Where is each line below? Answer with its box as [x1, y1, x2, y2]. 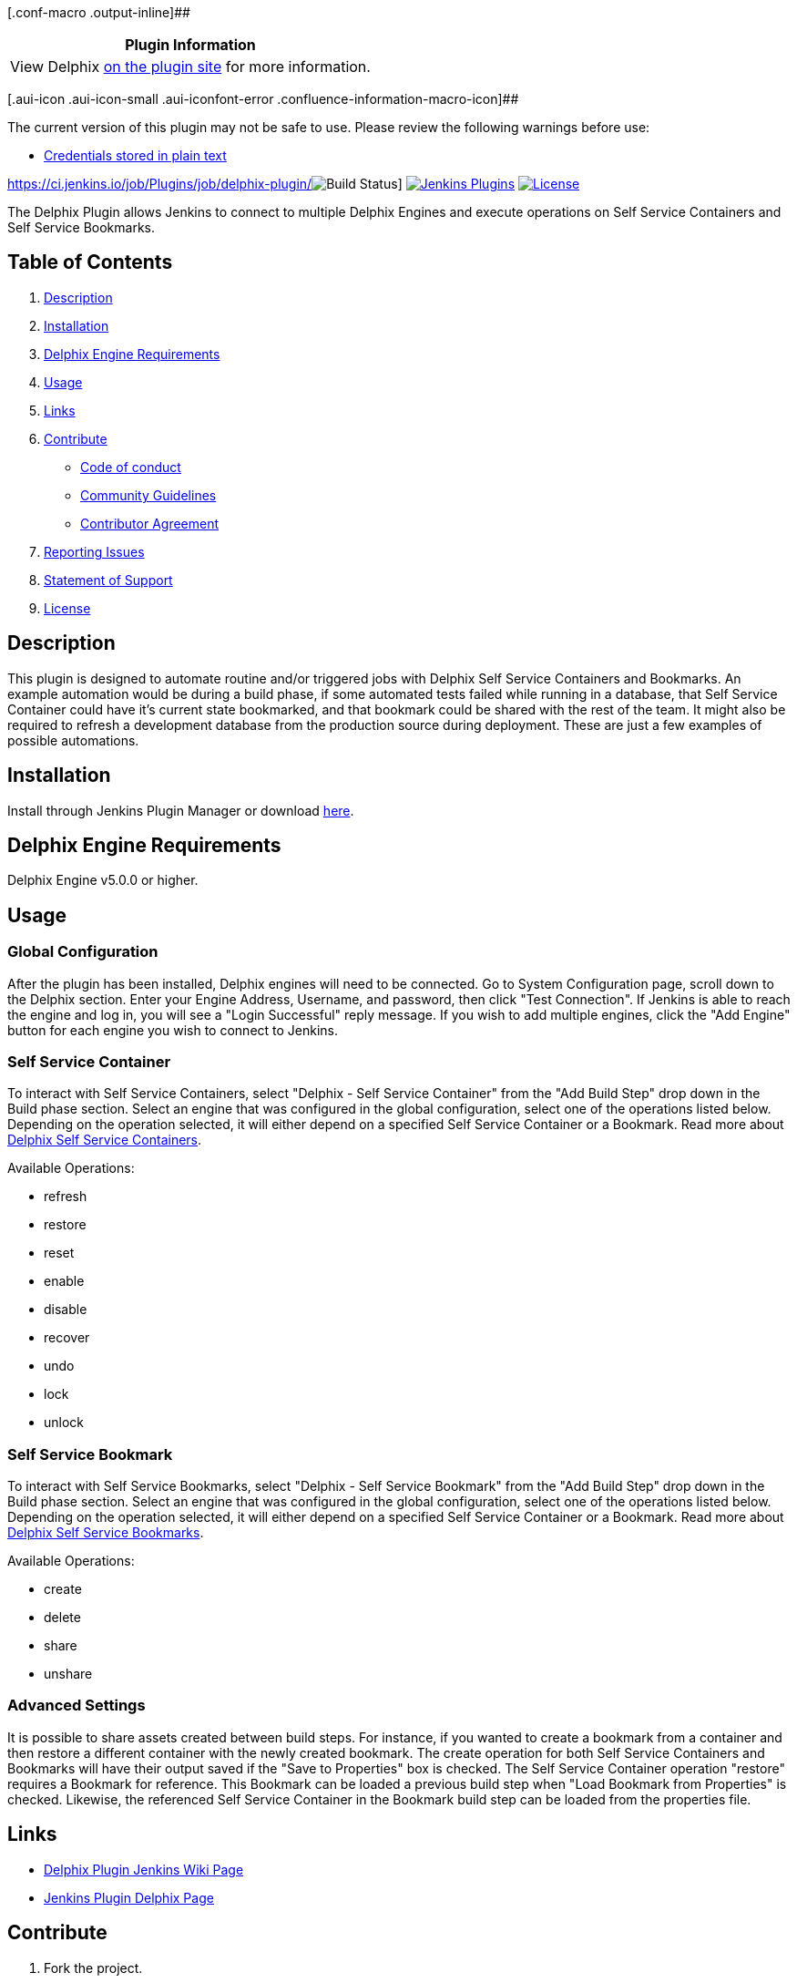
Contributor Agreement [80, 515, 220, 531]
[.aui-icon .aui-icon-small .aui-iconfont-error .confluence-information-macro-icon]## [7, 91, 519, 107]
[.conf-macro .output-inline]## [7, 5, 190, 20]
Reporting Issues [44, 543, 145, 560]
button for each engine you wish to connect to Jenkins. [7, 1022, 339, 1038]
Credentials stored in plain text [44, 148, 227, 163]
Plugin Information [125, 36, 256, 54]
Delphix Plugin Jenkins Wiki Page [44, 1861, 244, 1877]
